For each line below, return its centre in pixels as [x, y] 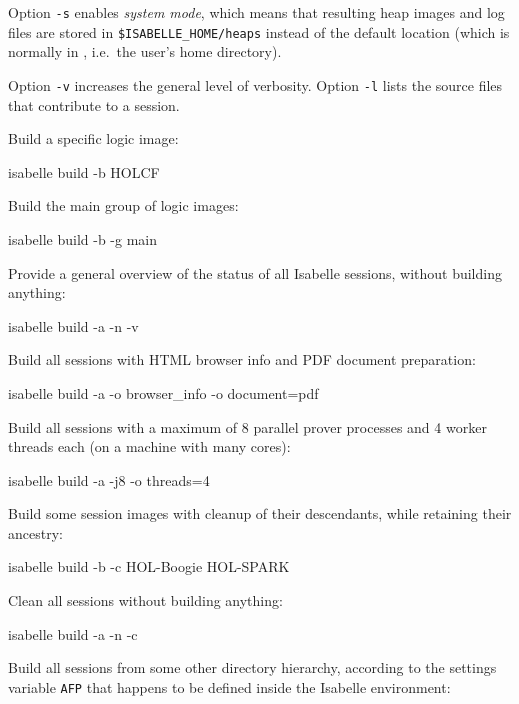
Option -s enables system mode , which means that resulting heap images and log [256, 12]
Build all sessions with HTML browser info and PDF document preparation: [242, 359]
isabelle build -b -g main [83, 238]
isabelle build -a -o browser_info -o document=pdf [163, 392]
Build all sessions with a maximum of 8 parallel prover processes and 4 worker [247, 426]
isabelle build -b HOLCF [84, 171]
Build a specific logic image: [93, 138]
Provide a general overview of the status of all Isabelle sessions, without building [255, 272]
